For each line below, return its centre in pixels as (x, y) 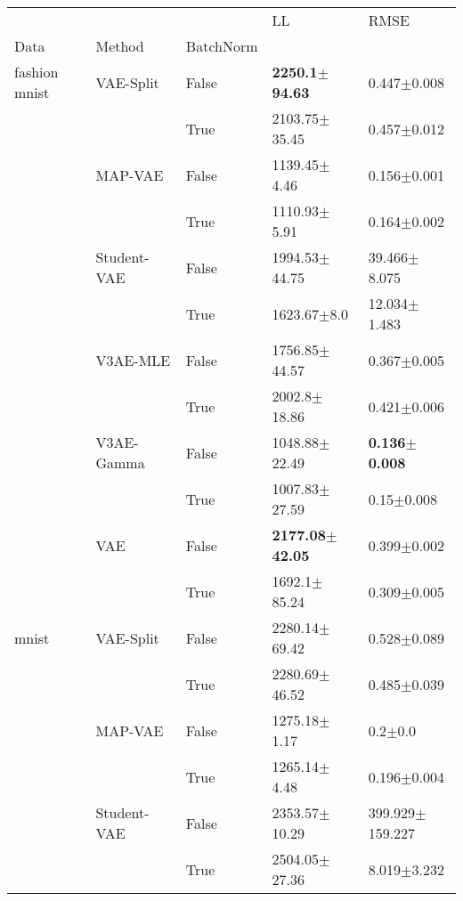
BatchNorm (222, 46)
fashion (37, 72)
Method (120, 46)
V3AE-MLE (133, 360)
